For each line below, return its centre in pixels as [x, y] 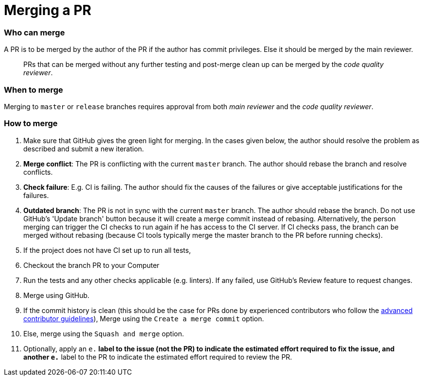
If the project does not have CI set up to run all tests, [107, 250]
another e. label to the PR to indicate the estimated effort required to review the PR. [158, 357]
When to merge [34, 90]
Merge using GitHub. [57, 295]
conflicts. [38, 172]
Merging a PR [48, 10]
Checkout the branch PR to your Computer [92, 265]
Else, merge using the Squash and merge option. [104, 333]
